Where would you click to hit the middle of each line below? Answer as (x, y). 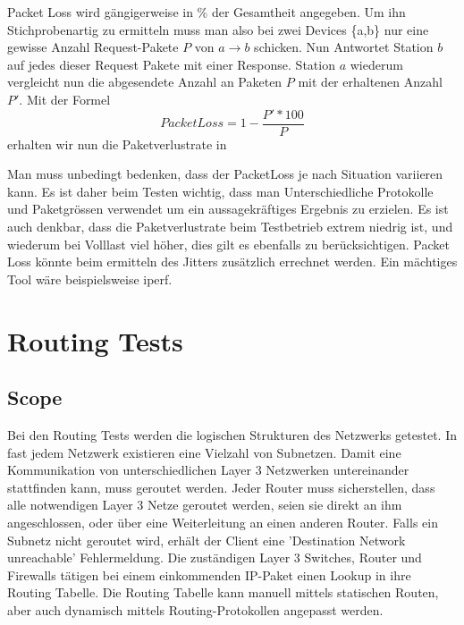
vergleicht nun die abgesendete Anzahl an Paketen (145, 82)
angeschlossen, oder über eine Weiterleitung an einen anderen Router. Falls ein (223, 522)
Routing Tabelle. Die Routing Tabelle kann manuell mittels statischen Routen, (223, 592)
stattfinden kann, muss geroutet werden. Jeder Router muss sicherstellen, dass (221, 487)
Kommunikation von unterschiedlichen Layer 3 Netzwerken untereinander (208, 470)
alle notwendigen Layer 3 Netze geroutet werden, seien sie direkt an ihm (205, 505)
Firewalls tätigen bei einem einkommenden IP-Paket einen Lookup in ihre (209, 574)
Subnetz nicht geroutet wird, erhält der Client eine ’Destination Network (207, 540)
